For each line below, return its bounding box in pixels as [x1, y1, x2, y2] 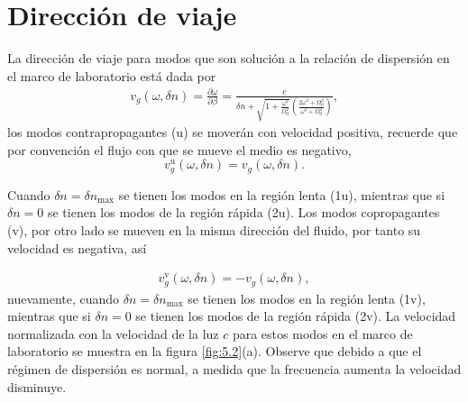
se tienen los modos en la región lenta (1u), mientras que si [118, 185, 445, 204]
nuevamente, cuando [7, 288, 120, 307]
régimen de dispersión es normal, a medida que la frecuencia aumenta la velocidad [7, 360, 462, 378]
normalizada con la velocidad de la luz [7, 324, 219, 343]
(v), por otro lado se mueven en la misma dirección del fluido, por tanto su [7, 220, 421, 239]
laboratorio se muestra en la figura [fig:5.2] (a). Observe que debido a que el [7, 342, 422, 361]
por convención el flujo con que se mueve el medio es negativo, [7, 140, 352, 159]
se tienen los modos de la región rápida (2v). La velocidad [135, 306, 456, 325]
